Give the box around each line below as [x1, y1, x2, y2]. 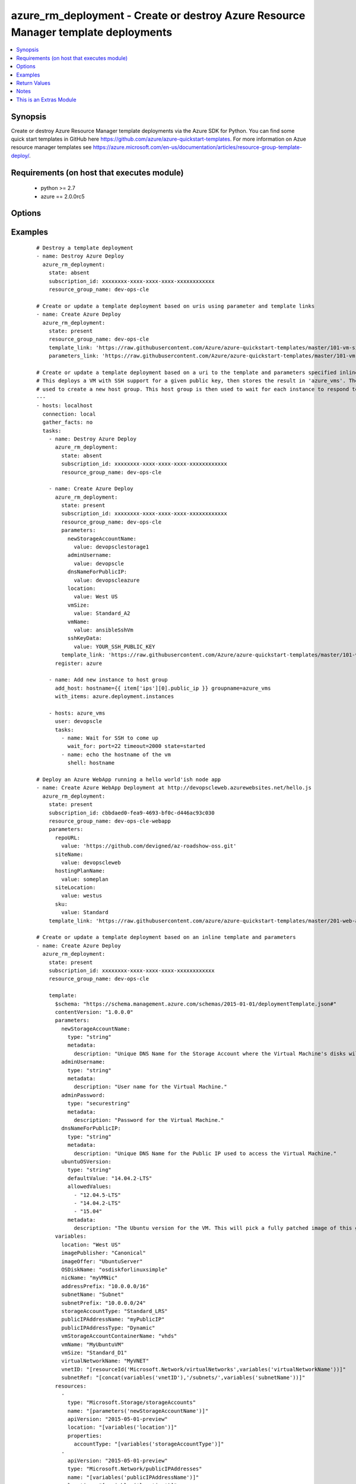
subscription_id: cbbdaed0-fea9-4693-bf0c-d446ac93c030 [48, 809, 215, 816]
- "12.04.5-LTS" [74, 1191, 121, 1198]
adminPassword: [61, 1092, 106, 1098]
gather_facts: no [42, 419, 93, 426]
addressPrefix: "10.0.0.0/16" [61, 1283, 150, 1289]
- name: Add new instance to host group [48, 677, 169, 683]
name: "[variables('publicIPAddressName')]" [67, 1474, 199, 1480]
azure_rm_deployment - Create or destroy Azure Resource [11, 9, 306, 22]
